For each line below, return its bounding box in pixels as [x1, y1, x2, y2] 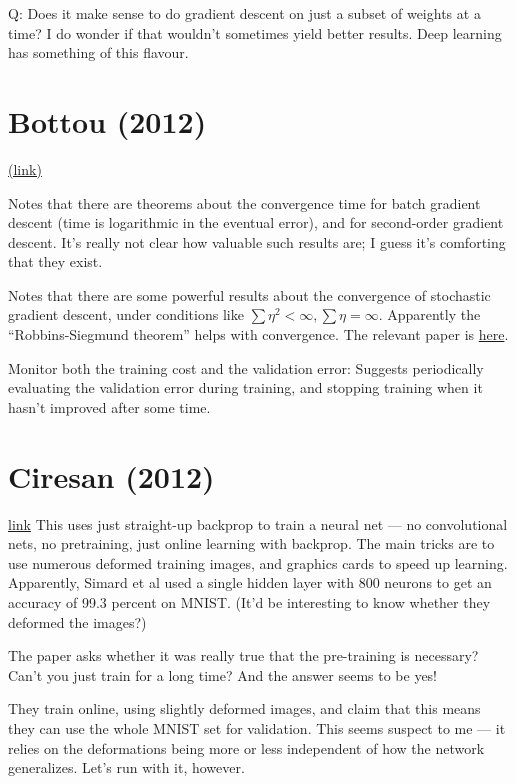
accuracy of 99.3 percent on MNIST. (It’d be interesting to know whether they [8, 591, 491, 612]
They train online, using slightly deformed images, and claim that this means [8, 698, 481, 719]
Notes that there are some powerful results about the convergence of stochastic [8, 284, 491, 305]
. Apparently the [378, 304, 481, 325]
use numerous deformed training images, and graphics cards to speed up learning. [8, 552, 508, 573]
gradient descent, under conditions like [8, 304, 244, 325]
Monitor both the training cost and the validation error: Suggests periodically [8, 357, 484, 378]
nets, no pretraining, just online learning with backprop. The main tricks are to [8, 533, 495, 554]
